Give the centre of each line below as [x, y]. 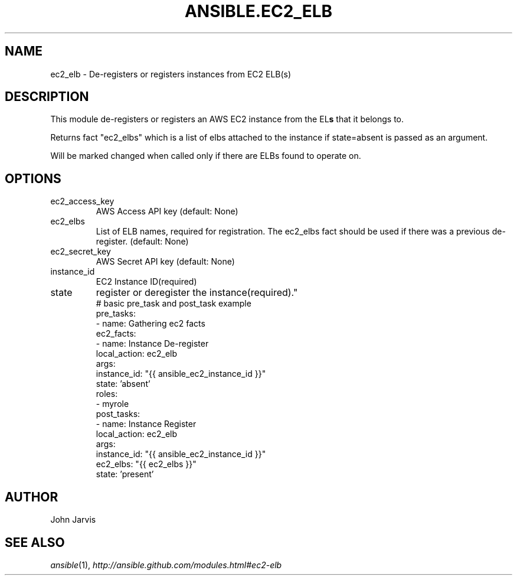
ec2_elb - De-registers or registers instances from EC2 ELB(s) [171, 74]
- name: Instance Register [146, 424]
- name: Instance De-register [152, 344]
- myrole [112, 404]
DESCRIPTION [47, 97]
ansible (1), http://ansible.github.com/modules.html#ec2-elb [166, 565]
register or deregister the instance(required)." [197, 293]
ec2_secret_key [81, 252]
